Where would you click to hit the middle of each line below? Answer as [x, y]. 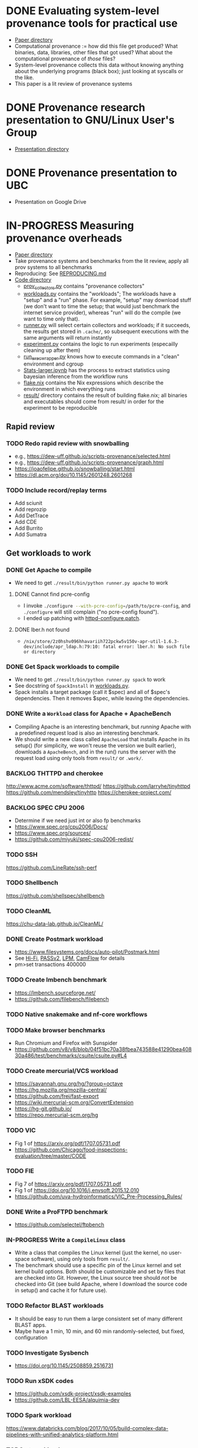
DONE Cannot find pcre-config [52, 594]
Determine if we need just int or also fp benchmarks [78, 821]
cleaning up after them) [52, 350]
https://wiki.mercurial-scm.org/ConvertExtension [74, 1103]
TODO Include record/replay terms [57, 490]
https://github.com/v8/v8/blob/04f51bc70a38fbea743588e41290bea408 [103, 1049]
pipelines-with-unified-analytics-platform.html [62, 1434]
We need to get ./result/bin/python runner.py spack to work [90, 680]
